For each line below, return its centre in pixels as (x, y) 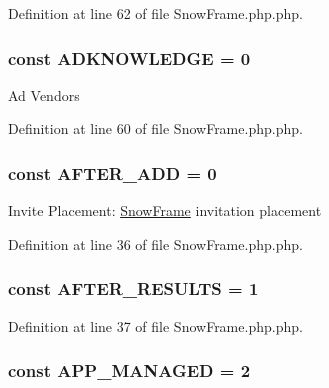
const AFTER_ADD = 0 (112, 172)
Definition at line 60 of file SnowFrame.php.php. (155, 128)
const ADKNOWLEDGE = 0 (129, 57)
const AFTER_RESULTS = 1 (133, 288)
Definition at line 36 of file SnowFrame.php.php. (155, 243)
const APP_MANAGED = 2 (129, 370)
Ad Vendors (44, 94)
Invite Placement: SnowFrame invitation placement (165, 210)
